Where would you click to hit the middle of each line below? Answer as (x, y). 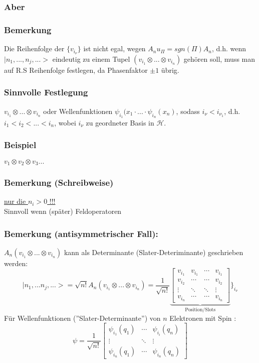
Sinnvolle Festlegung (46, 92)
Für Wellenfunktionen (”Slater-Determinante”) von (82, 318)
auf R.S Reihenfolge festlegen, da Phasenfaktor (76, 70)
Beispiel (20, 145)
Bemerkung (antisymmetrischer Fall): (81, 233)
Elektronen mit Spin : (203, 318)
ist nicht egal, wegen (114, 48)
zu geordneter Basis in (120, 122)
